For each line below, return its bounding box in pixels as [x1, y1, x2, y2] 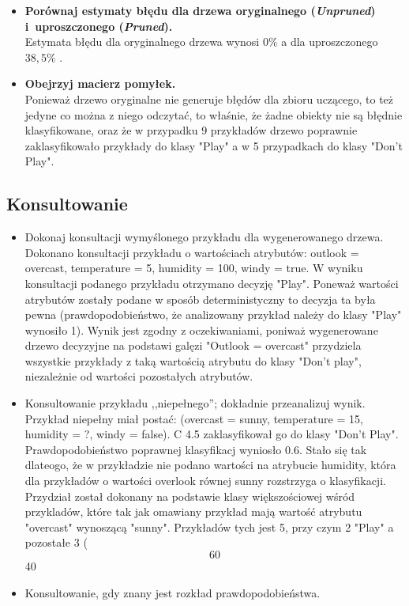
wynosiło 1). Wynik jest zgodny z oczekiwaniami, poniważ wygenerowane [24, 321, 378, 338]
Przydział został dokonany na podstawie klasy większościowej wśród [24, 487, 355, 504]
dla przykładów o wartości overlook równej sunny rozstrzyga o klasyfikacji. [24, 472, 386, 489]
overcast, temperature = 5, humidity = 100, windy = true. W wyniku [24, 259, 363, 276]
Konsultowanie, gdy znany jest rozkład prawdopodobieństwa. [24, 584, 321, 600]
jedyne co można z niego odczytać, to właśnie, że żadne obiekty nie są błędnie [24, 106, 403, 123]
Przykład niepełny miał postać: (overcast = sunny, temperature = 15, [24, 410, 363, 426]
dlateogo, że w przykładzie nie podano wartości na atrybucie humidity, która [24, 456, 396, 473]
